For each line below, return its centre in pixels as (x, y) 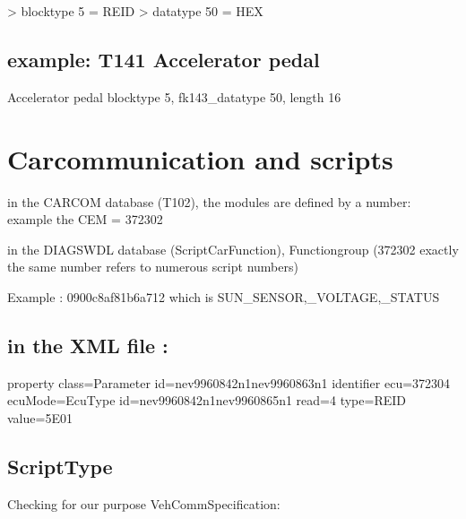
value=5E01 (40, 417)
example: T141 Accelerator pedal (164, 59)
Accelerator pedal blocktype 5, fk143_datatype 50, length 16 (174, 96)
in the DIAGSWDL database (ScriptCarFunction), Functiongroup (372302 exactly (233, 249)
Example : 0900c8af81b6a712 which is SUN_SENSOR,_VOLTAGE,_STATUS (224, 296)
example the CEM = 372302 (85, 219)
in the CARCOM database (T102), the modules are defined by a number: (209, 201)
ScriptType (60, 466)
